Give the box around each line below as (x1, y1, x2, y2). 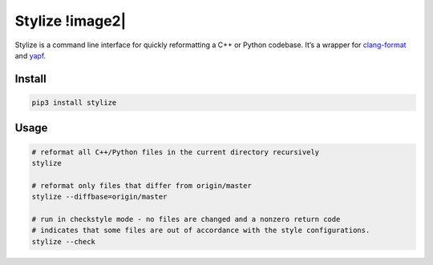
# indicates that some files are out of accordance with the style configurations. (31, 226, 370, 235)
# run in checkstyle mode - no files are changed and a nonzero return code (31, 215, 341, 223)
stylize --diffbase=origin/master (31, 192, 168, 202)
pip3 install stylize (31, 98, 117, 107)
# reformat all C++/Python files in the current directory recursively (31, 147, 320, 156)
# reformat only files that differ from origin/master (31, 181, 252, 190)
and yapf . (14, 50, 47, 60)
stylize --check (31, 237, 96, 246)
